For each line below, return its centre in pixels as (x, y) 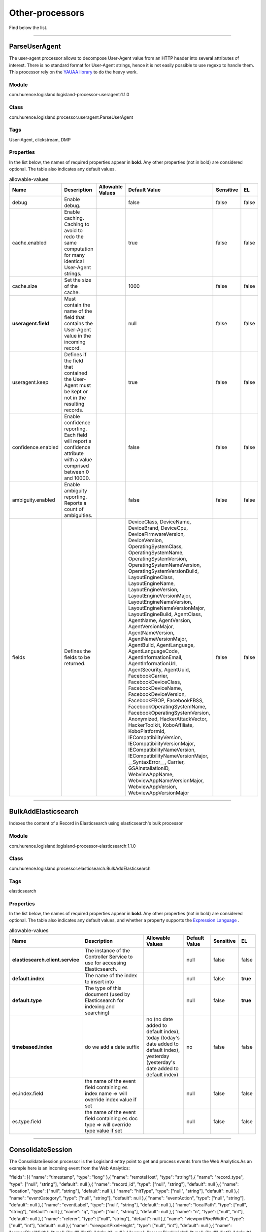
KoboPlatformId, (147, 731)
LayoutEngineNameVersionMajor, (167, 608)
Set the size (78, 280)
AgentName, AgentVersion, (160, 620)
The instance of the (107, 951)
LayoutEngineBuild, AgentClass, (165, 614)
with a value (78, 459)
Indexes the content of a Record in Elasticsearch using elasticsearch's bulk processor (96, 823)
